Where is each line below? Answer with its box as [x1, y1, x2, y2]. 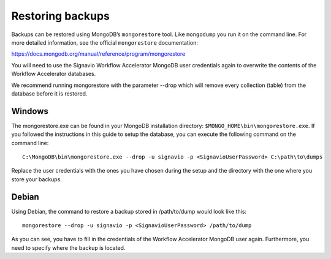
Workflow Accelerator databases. [11, 70, 96, 78]
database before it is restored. [11, 89, 88, 97]
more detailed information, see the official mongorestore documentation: [11, 39, 199, 46]
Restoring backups [11, 9, 110, 23]
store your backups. [11, 175, 63, 183]
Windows [11, 106, 48, 116]
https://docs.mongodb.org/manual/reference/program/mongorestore [11, 50, 186, 58]
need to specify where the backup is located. [11, 244, 126, 251]
